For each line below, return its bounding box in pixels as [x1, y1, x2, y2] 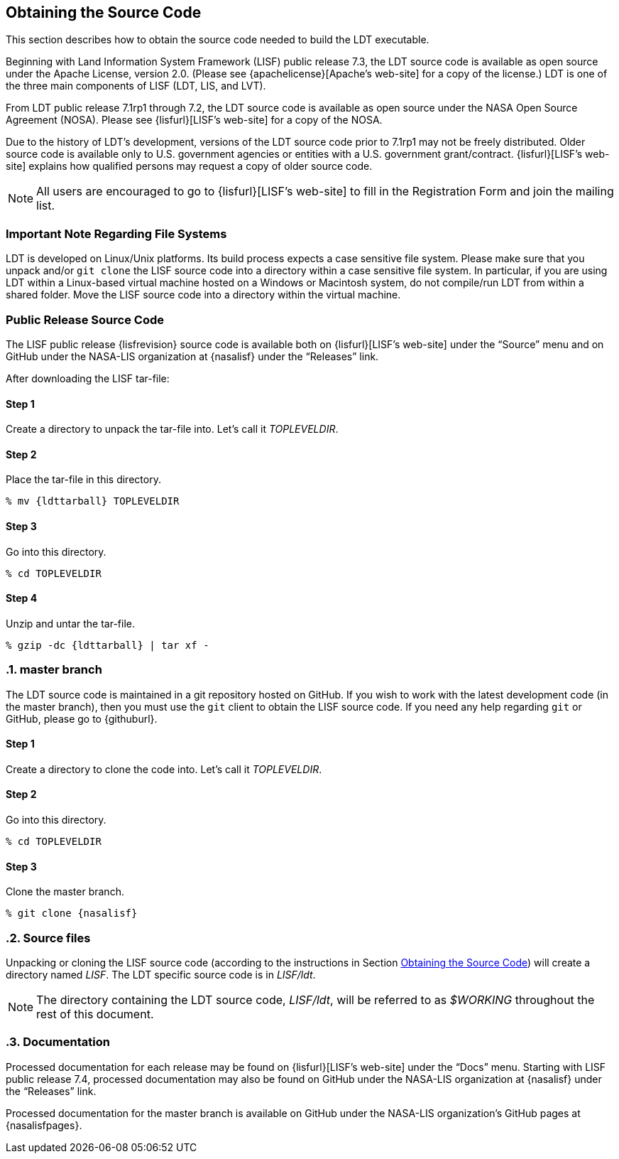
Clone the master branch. [6, 885, 124, 898]
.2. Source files [6, 930, 91, 945]
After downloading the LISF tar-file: [6, 372, 170, 384]
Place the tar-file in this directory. [6, 473, 161, 486]
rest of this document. [36, 1006, 154, 1021]
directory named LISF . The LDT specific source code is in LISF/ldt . [6, 968, 316, 981]
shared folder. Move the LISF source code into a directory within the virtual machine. [6, 289, 401, 301]
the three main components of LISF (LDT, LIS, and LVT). [6, 80, 266, 92]
